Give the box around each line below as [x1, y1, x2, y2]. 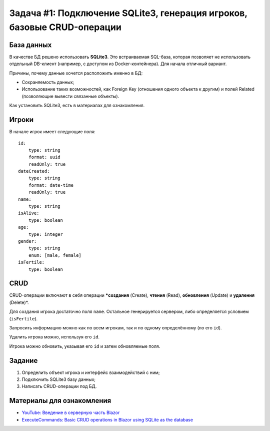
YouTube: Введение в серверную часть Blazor [21, 409, 120, 415]
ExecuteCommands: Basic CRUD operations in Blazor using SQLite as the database [21, 416, 193, 422]
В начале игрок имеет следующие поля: [9, 129, 95, 135]
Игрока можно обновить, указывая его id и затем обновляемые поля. [9, 343, 160, 349]
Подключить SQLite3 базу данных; [21, 376, 96, 382]
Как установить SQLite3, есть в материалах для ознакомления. [9, 103, 145, 109]
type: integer [28, 231, 63, 237]
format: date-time [28, 182, 74, 188]
